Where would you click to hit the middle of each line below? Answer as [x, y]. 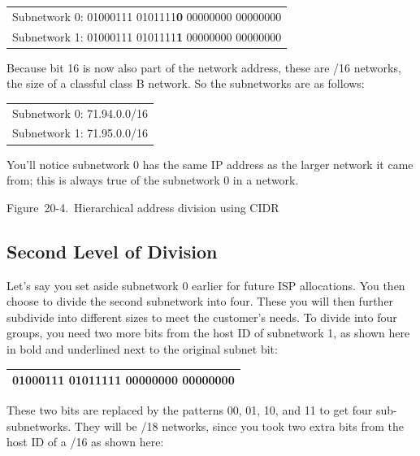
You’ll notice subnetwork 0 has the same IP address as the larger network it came [210, 164]
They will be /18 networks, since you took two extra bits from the [239, 426]
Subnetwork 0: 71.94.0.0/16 [80, 113]
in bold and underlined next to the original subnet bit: [142, 348]
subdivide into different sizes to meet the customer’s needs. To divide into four [202, 317]
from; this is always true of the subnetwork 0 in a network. [153, 180]
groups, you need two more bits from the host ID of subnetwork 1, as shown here [208, 333]
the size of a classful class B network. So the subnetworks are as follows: [186, 83]
